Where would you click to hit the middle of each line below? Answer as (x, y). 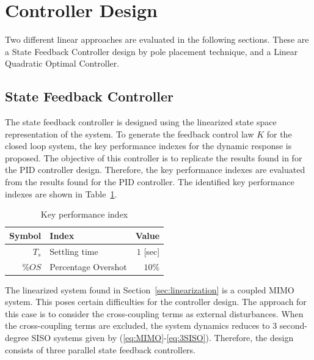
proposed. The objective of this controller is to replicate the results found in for (154, 157)
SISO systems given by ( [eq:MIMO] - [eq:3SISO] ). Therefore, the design (162, 338)
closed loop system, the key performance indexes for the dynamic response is (148, 146)
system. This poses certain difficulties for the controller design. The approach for (156, 302)
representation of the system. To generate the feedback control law (130, 134)
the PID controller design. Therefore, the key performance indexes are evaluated (155, 170)
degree (17, 338)
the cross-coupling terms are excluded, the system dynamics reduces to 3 (141, 325)
